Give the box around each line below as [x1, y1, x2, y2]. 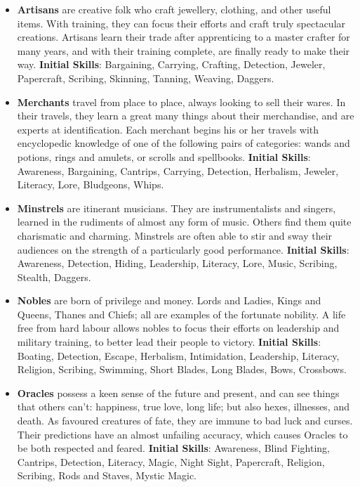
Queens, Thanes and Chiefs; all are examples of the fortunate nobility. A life [17, 306, 346, 321]
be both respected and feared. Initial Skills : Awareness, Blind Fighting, [17, 441, 330, 455]
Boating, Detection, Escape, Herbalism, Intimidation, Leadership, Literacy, [17, 348, 340, 363]
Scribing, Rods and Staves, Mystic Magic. [17, 468, 197, 483]
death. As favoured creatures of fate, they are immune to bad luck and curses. [17, 413, 353, 428]
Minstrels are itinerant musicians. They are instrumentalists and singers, [17, 200, 336, 215]
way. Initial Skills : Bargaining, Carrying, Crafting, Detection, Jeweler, [17, 57, 326, 72]
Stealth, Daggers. [17, 269, 91, 284]
